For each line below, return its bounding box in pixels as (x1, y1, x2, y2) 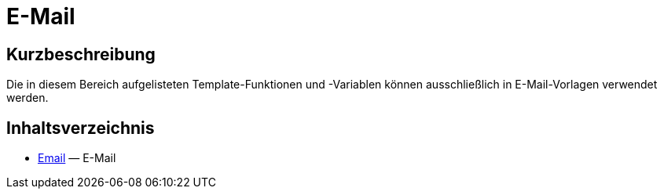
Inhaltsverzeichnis (6, 117, 155, 138)
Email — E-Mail (38, 151, 116, 165)
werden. (6, 91, 49, 105)
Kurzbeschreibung (6, 44, 156, 64)
